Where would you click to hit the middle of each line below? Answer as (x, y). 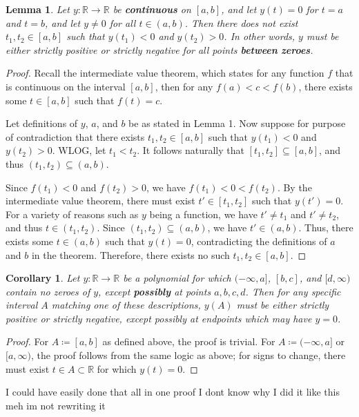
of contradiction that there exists (75, 136)
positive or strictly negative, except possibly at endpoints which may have (159, 318)
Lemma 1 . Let (38, 9)
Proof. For (27, 341)
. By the (294, 187)
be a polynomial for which (177, 278)
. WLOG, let (79, 150)
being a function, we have (203, 214)
